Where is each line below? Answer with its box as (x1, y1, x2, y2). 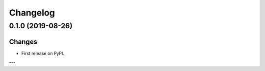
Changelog (9, 7, 55, 18)
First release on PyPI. (21, 50, 65, 56)
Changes (9, 37, 38, 46)
